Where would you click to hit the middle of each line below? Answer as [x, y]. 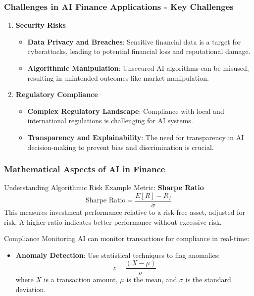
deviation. [31, 289]
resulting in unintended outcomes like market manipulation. [118, 77]
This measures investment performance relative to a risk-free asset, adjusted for [125, 212]
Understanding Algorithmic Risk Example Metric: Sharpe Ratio [104, 187]
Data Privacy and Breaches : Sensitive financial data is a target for [134, 41]
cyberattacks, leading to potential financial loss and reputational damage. [139, 51]
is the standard [208, 279]
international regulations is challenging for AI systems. [110, 121]
